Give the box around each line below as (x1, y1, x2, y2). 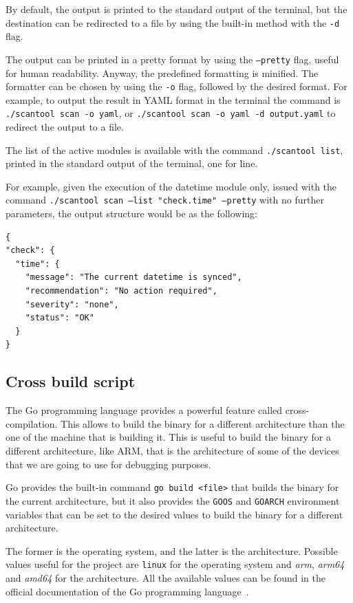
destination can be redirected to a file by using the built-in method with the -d (6, 15, 340, 30)
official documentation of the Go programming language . (6, 584, 249, 598)
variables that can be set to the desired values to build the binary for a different (6, 507, 343, 521)
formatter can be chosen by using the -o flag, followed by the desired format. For (6, 79, 347, 94)
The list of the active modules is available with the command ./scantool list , (6, 142, 343, 157)
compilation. (6, 416, 58, 430)
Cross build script (6, 371, 136, 392)
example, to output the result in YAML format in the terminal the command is (6, 92, 341, 107)
